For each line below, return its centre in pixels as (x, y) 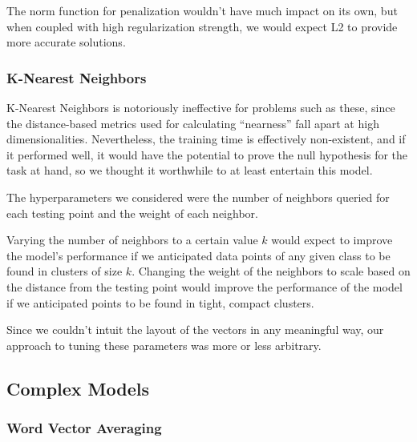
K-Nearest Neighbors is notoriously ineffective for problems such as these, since (201, 107)
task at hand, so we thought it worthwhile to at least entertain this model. (190, 170)
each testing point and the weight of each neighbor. (132, 213)
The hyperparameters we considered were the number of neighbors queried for (198, 197)
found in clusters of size (65, 271)
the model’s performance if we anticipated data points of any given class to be (198, 255)
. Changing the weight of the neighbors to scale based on (271, 271)
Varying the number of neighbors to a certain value (132, 240)
